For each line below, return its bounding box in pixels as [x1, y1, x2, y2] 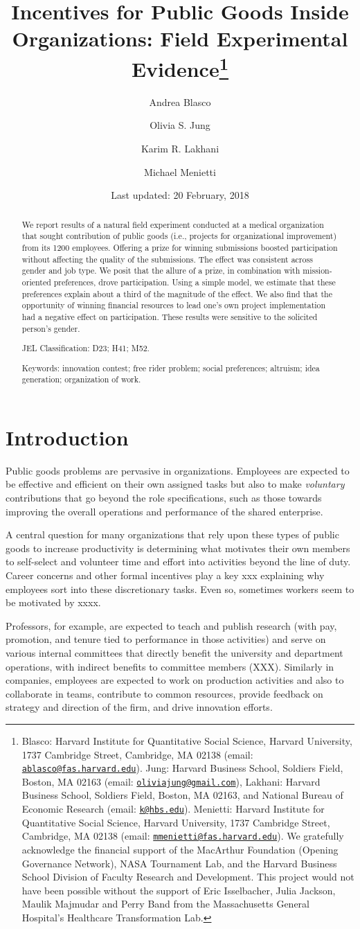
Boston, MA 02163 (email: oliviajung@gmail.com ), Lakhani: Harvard [21, 774, 321, 788]
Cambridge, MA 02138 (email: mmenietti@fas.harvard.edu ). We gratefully [21, 829, 344, 843]
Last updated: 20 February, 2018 [111, 188, 249, 202]
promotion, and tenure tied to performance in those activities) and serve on [6, 632, 326, 646]
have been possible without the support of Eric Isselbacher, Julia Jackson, [21, 883, 336, 897]
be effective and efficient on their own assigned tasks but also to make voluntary [6, 477, 345, 491]
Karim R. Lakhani [141, 141, 219, 156]
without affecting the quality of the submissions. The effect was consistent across [21, 253, 313, 265]
